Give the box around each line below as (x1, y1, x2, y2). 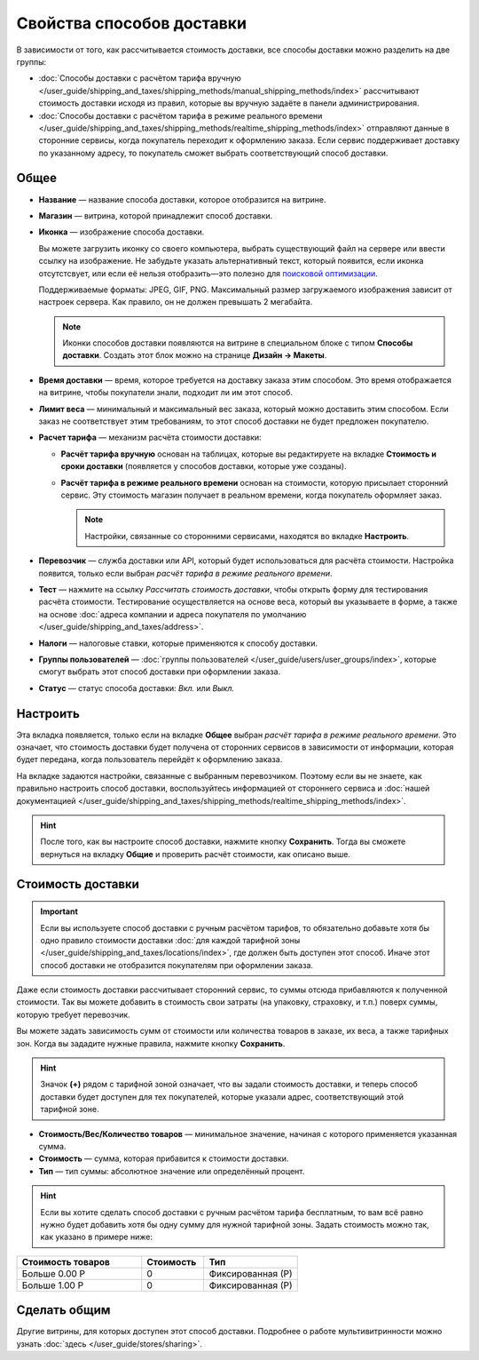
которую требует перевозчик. (16, 1009, 130, 1020)
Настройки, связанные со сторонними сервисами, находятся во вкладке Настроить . (84, 530, 410, 541)
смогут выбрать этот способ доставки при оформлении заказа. (38, 666, 281, 677)
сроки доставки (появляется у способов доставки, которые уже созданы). (60, 461, 348, 472)
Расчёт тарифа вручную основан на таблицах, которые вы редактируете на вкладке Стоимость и (60, 449, 437, 459)
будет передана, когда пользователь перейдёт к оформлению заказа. (16, 754, 283, 765)
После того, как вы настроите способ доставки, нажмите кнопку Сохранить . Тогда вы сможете (40, 836, 406, 847)
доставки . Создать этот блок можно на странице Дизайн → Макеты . (62, 350, 327, 361)
